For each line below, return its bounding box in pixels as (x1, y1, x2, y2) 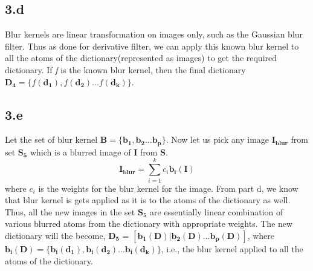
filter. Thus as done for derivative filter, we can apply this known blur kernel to (5, 39, 299, 52)
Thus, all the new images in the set (5, 205, 135, 218)
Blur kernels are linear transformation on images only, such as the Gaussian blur (5, 28, 303, 41)
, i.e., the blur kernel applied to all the (161, 242, 303, 255)
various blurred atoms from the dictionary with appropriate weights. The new (5, 217, 293, 230)
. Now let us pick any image (166, 133, 269, 146)
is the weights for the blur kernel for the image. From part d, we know (38, 181, 298, 194)
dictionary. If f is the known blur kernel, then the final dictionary (5, 63, 246, 76)
